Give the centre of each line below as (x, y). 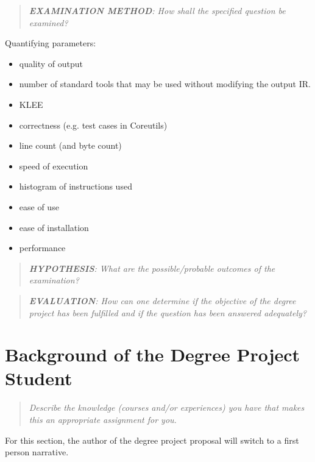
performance (42, 248)
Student (39, 378)
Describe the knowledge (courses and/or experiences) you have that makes (167, 407)
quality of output (51, 63)
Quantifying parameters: (51, 43)
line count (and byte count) (70, 145)
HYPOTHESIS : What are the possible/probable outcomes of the (152, 268)
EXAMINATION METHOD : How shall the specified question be (157, 10)
